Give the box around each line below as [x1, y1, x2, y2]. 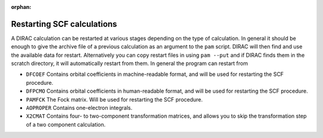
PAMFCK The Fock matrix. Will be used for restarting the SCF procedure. [26, 96, 203, 103]
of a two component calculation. [26, 121, 106, 128]
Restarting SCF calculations [11, 19, 117, 29]
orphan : [11, 4, 32, 10]
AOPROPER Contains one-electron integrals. [26, 105, 133, 112]
